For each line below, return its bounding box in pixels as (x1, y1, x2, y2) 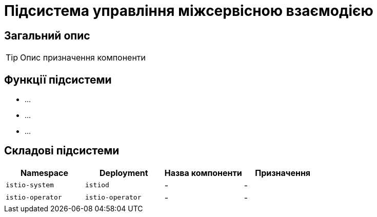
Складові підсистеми (4, 144, 120, 157)
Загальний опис (4, 29, 90, 42)
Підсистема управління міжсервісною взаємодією (4, 2, 373, 19)
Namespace (20, 167, 68, 178)
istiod (85, 181, 109, 189)
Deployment (100, 167, 148, 178)
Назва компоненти (164, 167, 242, 178)
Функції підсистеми (4, 73, 112, 86)
